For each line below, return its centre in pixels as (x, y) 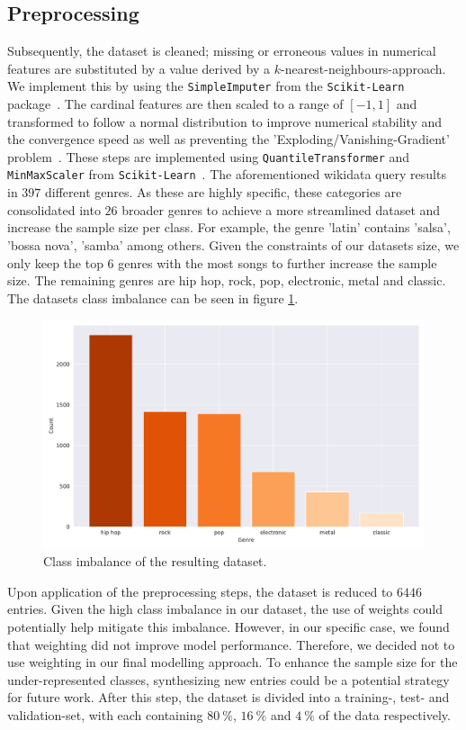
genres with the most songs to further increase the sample (278, 262)
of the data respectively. (385, 714)
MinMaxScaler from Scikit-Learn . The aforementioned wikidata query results (227, 174)
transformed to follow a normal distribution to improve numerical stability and (225, 121)
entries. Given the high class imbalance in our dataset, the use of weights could (225, 609)
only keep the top (55, 262)
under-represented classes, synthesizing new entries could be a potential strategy (229, 679)
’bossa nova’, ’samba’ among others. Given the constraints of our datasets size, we (233, 244)
